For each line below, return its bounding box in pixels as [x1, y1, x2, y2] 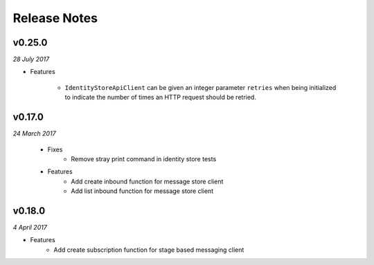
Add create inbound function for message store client [71, 177, 224, 185]
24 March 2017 [12, 129, 56, 138]
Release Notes [12, 10, 98, 26]
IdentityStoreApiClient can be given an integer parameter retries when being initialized [64, 83, 337, 91]
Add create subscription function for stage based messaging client [53, 246, 244, 254]
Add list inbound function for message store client [71, 187, 214, 195]
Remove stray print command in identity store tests [71, 154, 217, 163]
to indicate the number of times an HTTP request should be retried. [64, 93, 256, 102]
